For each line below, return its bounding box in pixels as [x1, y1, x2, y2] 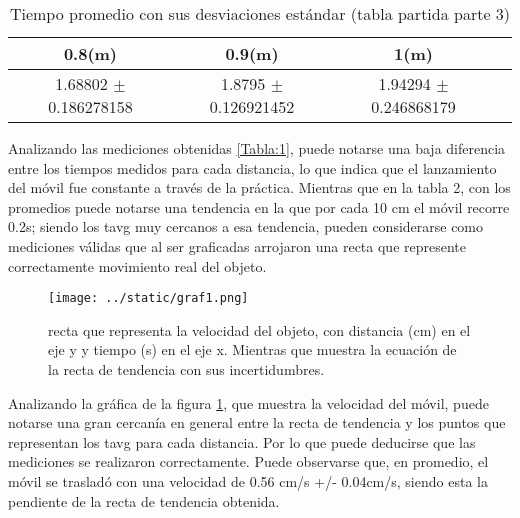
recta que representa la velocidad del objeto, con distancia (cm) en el [48, 319, 471, 340]
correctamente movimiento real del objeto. [8, 255, 267, 276]
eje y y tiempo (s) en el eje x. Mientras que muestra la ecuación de [48, 339, 457, 360]
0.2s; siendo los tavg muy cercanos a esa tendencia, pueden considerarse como [8, 216, 484, 237]
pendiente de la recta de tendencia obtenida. [8, 490, 280, 511]
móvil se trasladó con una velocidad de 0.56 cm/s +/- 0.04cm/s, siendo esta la [8, 470, 488, 491]
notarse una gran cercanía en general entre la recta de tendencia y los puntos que [8, 412, 506, 433]
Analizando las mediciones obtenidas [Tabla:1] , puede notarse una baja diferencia [8, 138, 506, 158]
